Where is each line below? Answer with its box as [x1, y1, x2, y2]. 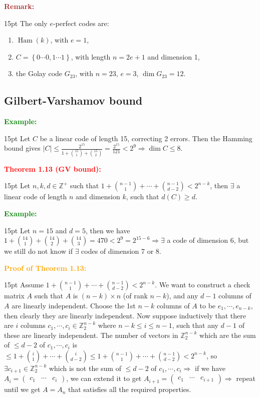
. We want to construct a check [155, 279, 250, 290]
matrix [4, 290, 25, 301]
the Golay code [16, 68, 63, 79]
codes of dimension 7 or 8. [81, 246, 161, 256]
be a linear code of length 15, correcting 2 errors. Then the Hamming [40, 133, 252, 143]
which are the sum [199, 329, 256, 340]
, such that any [172, 320, 218, 330]
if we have [195, 362, 226, 373]
